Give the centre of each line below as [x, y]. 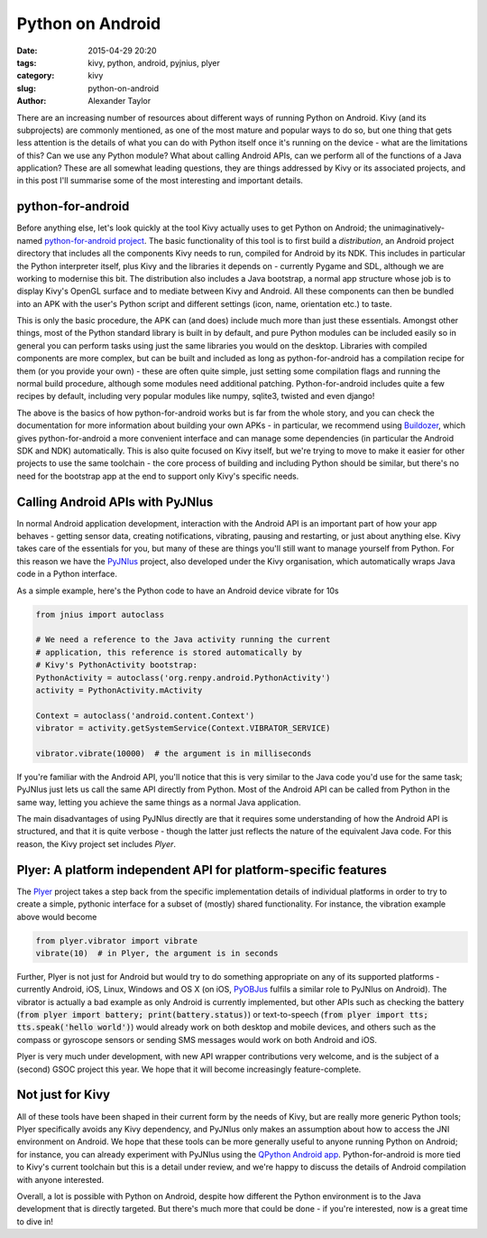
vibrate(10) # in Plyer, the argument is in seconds [157, 953]
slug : [26, 88]
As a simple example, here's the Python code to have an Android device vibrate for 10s [178, 591]
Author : [32, 101]
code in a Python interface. [67, 574]
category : [36, 76]
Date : [27, 51]
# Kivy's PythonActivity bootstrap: [117, 665]
